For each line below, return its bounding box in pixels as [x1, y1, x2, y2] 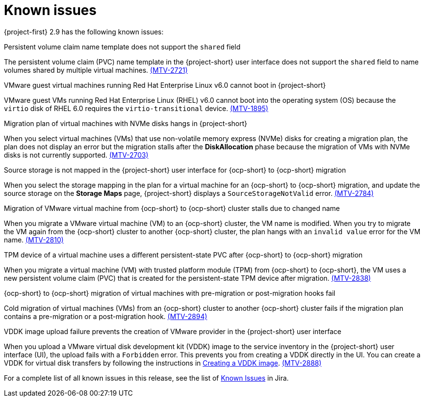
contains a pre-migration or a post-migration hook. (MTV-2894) [4, 312, 208, 321]
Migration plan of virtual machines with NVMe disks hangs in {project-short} [4, 119, 247, 128]
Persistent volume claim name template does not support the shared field [4, 42, 241, 51]
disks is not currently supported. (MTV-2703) [4, 150, 148, 159]
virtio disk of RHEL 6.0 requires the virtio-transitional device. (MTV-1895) [4, 104, 268, 112]
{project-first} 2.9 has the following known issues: [4, 27, 164, 36]
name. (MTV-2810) [4, 235, 64, 244]
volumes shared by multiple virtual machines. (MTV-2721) [4, 65, 188, 74]
